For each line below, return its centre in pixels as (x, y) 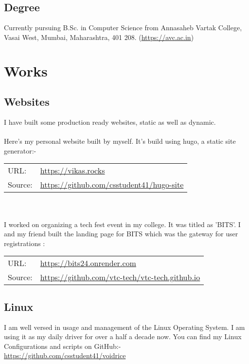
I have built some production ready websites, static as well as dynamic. (110, 122)
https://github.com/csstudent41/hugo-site (112, 185)
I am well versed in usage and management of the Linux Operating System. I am (124, 327)
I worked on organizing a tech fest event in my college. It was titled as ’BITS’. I (122, 224)
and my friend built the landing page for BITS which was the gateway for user (121, 234)
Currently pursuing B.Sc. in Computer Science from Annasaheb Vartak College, (123, 28)
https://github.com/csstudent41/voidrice (65, 355)
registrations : (25, 243)
